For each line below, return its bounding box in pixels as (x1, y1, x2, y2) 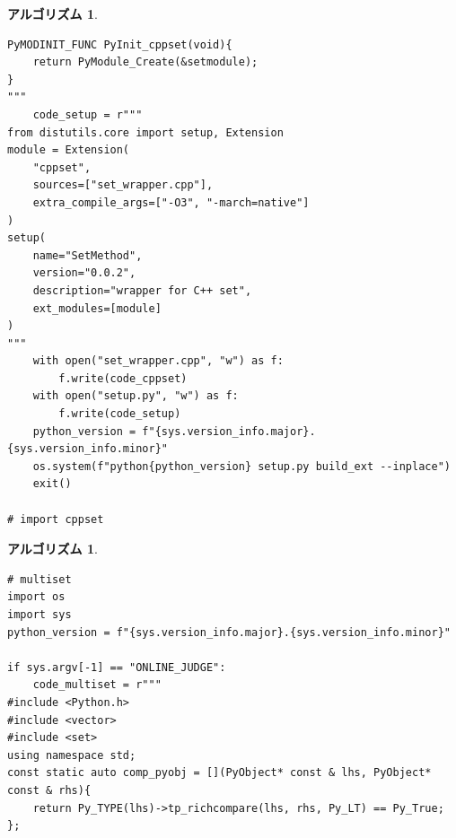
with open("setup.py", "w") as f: (32, 389, 239, 403)
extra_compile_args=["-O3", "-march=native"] (32, 196, 310, 209)
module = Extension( (7, 144, 130, 157)
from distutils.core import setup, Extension (7, 126, 284, 139)
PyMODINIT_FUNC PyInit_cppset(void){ (7, 38, 232, 51)
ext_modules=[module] (32, 301, 162, 315)
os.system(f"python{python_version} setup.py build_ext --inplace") (32, 459, 451, 473)
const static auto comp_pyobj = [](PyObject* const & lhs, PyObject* (7, 766, 432, 780)
